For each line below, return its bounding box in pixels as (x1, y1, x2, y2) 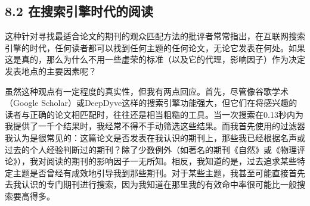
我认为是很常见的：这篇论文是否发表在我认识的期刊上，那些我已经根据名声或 (5, 131, 305, 143)
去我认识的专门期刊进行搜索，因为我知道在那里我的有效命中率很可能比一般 (5, 178, 297, 191)
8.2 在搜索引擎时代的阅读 (5, 2, 153, 20)
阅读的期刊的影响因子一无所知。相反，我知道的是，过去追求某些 (46, 155, 297, 167)
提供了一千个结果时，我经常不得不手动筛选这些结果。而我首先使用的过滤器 (13, 120, 305, 132)
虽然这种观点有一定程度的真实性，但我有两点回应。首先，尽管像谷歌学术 (5, 85, 289, 97)
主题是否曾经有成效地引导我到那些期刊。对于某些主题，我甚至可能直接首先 (13, 166, 305, 179)
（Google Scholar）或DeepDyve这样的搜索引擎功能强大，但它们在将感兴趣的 (5, 96, 297, 109)
